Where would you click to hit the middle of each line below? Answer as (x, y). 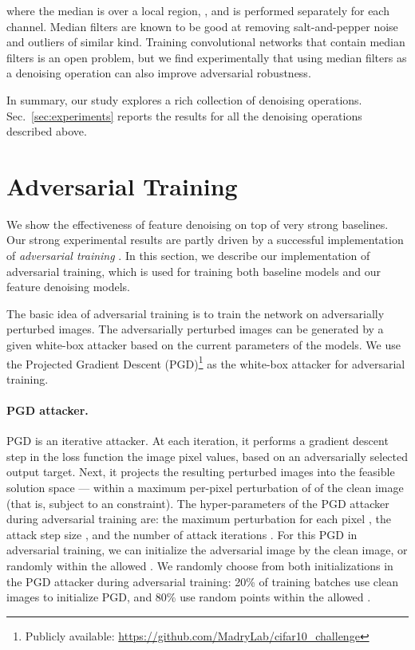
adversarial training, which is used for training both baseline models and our (194, 271)
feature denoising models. (68, 287)
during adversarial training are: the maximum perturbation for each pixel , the (199, 519)
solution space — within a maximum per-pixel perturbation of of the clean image (205, 488)
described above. (47, 131)
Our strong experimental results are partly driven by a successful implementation (205, 240)
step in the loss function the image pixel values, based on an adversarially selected (207, 456)
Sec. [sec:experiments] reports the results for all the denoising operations (184, 115)
